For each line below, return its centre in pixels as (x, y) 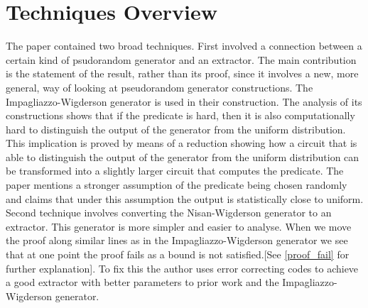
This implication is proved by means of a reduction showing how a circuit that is (182, 143)
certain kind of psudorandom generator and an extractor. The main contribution (181, 59)
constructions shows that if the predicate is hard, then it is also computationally (180, 115)
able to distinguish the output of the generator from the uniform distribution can (183, 156)
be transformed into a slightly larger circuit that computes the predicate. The (175, 171)
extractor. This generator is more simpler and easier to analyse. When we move (179, 226)
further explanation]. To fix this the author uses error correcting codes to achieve (182, 268)
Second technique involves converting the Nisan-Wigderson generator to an (169, 213)
